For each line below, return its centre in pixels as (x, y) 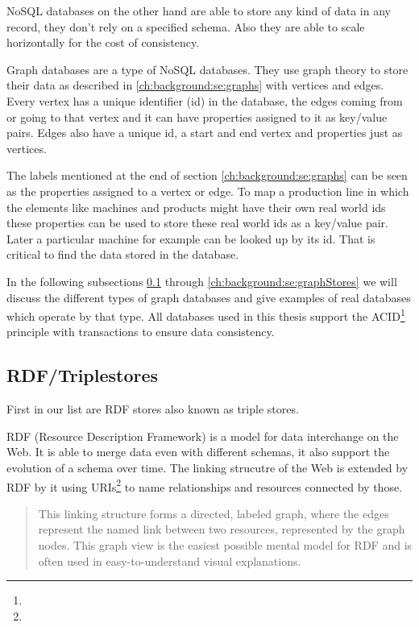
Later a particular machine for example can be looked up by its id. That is (191, 238)
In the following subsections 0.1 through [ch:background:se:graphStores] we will (202, 281)
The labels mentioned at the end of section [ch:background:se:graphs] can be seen (207, 175)
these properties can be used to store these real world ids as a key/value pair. (197, 223)
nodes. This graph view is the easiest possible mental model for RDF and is (225, 544)
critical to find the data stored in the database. (123, 254)
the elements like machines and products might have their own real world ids (196, 207)
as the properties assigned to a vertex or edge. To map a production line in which (208, 191)
